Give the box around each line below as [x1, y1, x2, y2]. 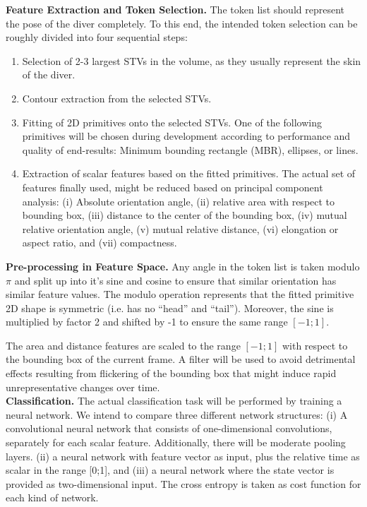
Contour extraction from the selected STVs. [22, 90, 212, 105]
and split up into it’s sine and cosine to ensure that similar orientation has [14, 273, 337, 287]
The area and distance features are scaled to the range [6, 338, 241, 352]
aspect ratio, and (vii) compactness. [22, 235, 177, 250]
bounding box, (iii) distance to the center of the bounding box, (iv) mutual [22, 208, 347, 222]
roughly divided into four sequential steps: [6, 30, 188, 44]
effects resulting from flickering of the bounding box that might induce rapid [6, 366, 337, 381]
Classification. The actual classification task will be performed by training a [6, 393, 342, 408]
